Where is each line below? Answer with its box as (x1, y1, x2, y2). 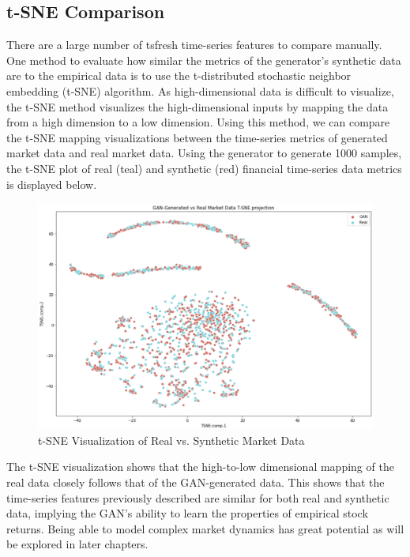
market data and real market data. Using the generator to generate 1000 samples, (6, 145, 402, 161)
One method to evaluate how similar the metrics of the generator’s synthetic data (6, 51, 401, 68)
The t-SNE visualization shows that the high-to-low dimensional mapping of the (6, 458, 394, 475)
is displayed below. (6, 175, 97, 192)
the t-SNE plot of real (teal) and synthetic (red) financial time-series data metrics (6, 160, 402, 176)
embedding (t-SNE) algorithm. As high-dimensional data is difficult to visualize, (6, 82, 394, 99)
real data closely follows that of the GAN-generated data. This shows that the (6, 474, 385, 491)
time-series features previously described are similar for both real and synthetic (6, 489, 389, 506)
